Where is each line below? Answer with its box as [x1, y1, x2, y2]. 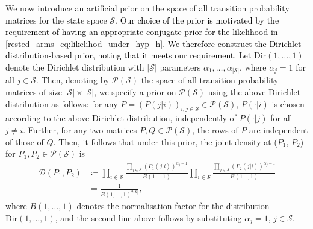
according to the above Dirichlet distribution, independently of [5, 111, 237, 124]
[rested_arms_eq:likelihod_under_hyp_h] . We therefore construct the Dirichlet [5, 37, 302, 49]
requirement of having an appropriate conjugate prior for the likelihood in [5, 25, 278, 38]
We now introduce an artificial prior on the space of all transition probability [5, 2, 290, 14]
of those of [5, 135, 44, 148]
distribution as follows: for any [5, 97, 118, 110]
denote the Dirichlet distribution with [5, 60, 144, 73]
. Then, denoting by [36, 74, 110, 86]
